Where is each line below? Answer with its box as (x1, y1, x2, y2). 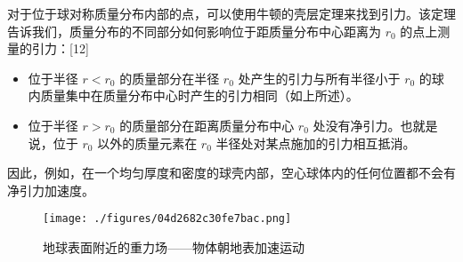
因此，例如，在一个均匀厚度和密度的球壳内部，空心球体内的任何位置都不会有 (7, 163, 456, 182)
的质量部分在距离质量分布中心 (119, 115, 295, 134)
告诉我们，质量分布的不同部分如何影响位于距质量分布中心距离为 (7, 21, 381, 40)
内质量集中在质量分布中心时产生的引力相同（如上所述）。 (28, 86, 359, 105)
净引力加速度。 (7, 180, 94, 199)
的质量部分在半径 (119, 68, 220, 87)
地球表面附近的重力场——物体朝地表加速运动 (43, 238, 305, 256)
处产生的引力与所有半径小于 (238, 68, 401, 87)
